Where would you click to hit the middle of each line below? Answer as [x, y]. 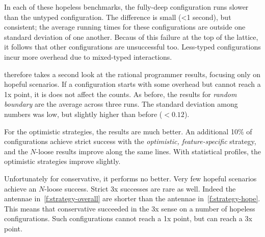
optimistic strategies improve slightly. [62, 161]
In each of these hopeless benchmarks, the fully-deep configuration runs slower [126, 7]
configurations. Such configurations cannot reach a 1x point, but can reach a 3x [128, 218]
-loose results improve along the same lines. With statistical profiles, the [148, 151]
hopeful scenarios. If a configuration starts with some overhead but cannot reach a [132, 84]
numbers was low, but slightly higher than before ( [83, 114]
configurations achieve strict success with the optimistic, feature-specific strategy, [130, 141]
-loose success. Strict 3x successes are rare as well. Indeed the [140, 188]
